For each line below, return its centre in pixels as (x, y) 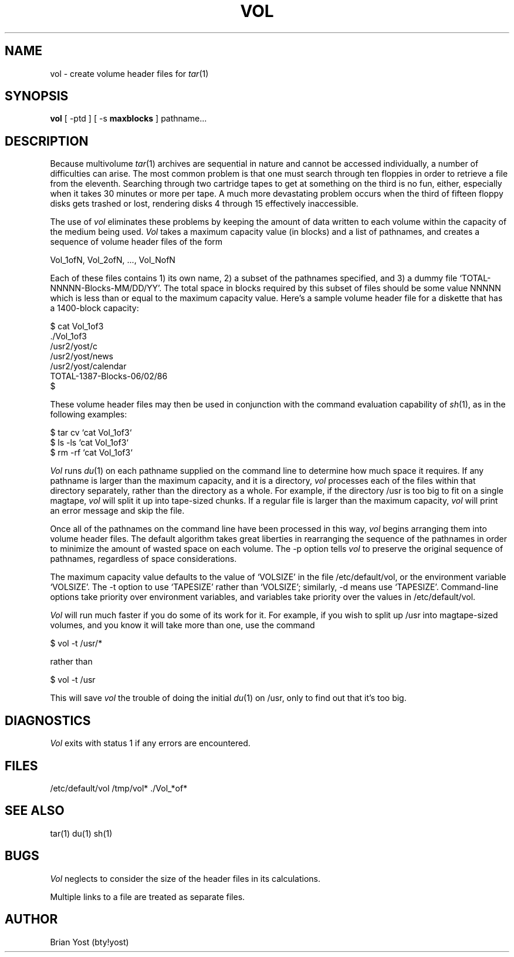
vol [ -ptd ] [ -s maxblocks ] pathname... (128, 119)
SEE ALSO (35, 811)
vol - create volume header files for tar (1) (129, 73)
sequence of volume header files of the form (136, 242)
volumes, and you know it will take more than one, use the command (182, 625)
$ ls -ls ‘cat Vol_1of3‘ (89, 443)
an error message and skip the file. (117, 511)
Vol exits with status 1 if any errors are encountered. (150, 743)
